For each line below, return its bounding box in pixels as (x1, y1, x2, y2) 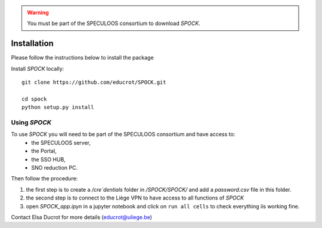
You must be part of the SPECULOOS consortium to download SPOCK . (27, 20, 201, 27)
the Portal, (31, 148, 57, 155)
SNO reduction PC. (31, 164, 78, 171)
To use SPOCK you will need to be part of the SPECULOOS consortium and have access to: (11, 131, 236, 138)
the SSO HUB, (31, 155, 66, 163)
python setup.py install (21, 104, 94, 111)
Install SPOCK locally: (11, 65, 64, 72)
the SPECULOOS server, (31, 139, 91, 146)
